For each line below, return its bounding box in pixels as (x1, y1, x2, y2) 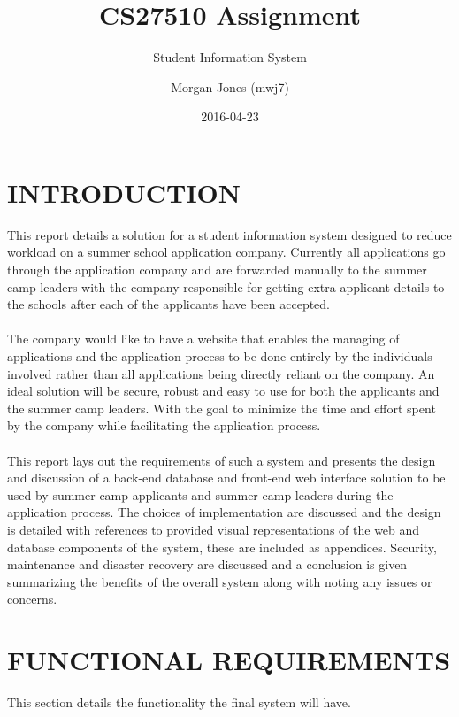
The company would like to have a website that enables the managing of (7, 329, 400, 348)
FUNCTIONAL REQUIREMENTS (7, 642, 451, 678)
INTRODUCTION (7, 173, 241, 210)
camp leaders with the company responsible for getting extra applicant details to (7, 277, 445, 296)
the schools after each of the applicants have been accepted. (7, 295, 331, 313)
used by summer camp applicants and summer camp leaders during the (7, 485, 394, 504)
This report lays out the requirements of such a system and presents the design (7, 451, 436, 469)
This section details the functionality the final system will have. (7, 693, 351, 712)
